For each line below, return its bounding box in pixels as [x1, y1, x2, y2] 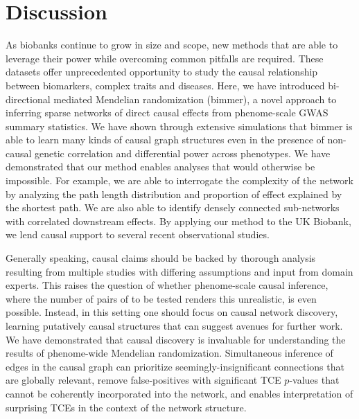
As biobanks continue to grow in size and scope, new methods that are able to [6, 37, 338, 52]
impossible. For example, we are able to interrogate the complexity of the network [6, 173, 353, 188]
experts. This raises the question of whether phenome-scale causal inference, [6, 278, 329, 292]
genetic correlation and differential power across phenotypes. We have [35, 145, 331, 160]
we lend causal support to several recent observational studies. [6, 227, 270, 242]
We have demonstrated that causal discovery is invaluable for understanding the [6, 332, 346, 346]
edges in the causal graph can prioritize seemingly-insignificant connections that [6, 359, 344, 373]
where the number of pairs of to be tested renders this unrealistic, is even [6, 291, 317, 305]
